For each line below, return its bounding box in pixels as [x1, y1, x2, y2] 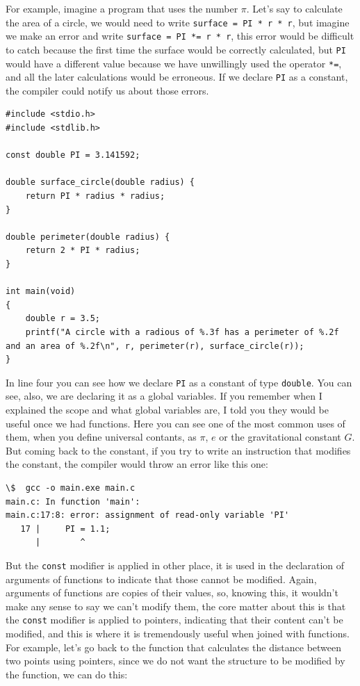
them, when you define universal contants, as [6, 430, 197, 444]
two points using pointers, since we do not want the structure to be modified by [6, 653, 345, 668]
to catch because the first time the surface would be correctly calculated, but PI [6, 42, 346, 56]
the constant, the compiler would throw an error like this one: [6, 457, 268, 471]
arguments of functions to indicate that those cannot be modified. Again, [6, 571, 317, 586]
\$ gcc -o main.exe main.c [6, 482, 136, 493]
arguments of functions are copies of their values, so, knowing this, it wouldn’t [6, 585, 338, 600]
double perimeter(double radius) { [6, 231, 170, 242]
